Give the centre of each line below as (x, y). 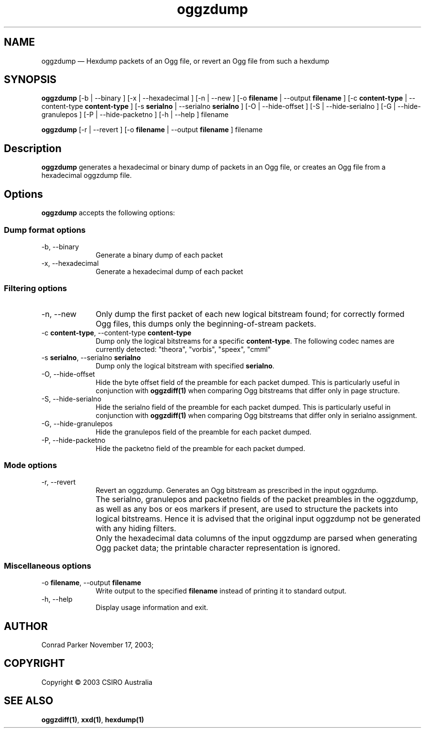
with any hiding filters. (136, 529)
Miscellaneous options (48, 566)
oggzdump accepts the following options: (108, 213)
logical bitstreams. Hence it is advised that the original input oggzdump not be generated (258, 519)
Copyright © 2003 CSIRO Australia (97, 682)
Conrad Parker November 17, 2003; (98, 645)
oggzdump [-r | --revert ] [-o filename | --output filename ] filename (152, 130)
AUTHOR (26, 626)
